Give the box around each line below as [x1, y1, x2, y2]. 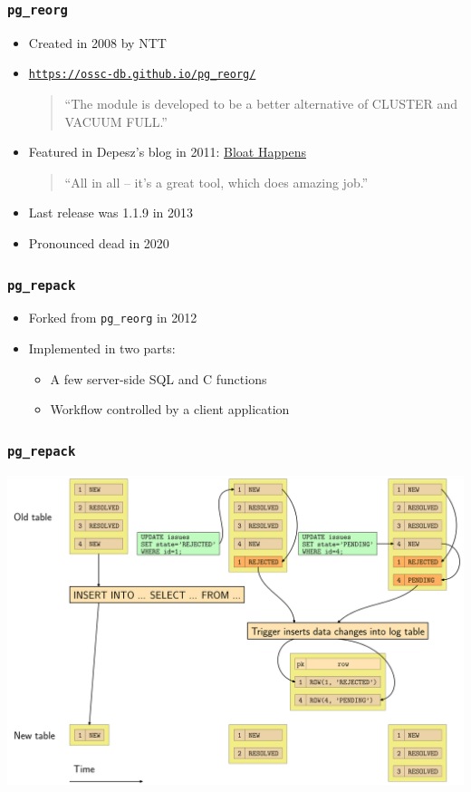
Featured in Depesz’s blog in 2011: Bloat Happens [28, 142, 306, 161]
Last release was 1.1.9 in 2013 [28, 203, 194, 222]
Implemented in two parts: [28, 339, 176, 358]
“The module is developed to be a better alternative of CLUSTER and [64, 94, 458, 113]
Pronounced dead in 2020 [28, 234, 169, 252]
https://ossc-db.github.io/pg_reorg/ [28, 68, 256, 82]
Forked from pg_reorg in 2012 [28, 308, 197, 327]
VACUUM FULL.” [64, 111, 168, 130]
